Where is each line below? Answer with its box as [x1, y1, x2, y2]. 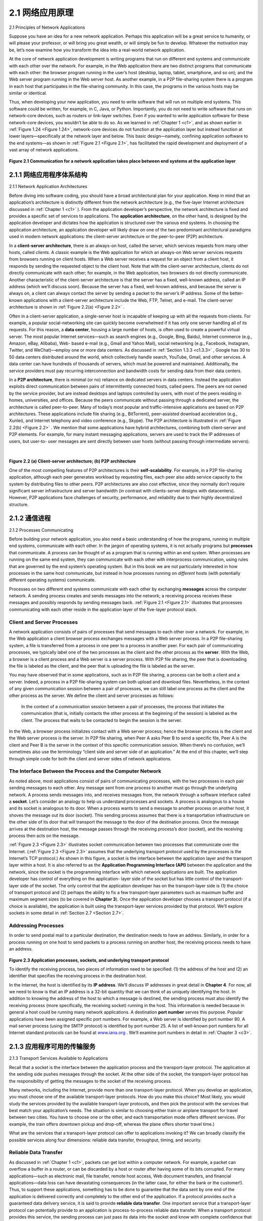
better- [229, 291, 244, 296]
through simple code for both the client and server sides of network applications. [9, 756, 172, 761]
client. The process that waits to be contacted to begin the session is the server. [21, 717, 182, 723]
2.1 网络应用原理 [9, 7, 74, 18]
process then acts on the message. [9, 833, 80, 839]
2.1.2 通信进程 [9, 514, 51, 523]
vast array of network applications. [9, 147, 79, 153]
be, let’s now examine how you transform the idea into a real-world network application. [9, 47, 185, 53]
